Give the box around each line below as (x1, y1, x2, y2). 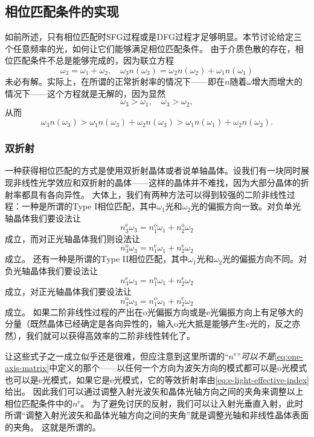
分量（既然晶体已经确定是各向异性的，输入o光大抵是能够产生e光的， (5, 317, 275, 330)
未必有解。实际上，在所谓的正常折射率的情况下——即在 (5, 74, 225, 87)
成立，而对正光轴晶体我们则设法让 (5, 232, 140, 245)
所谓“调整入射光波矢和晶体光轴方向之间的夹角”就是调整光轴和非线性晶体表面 (5, 409, 309, 421)
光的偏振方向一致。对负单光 (191, 200, 301, 212)
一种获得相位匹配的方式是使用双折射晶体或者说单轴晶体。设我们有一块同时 (5, 164, 301, 177)
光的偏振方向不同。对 (222, 252, 307, 265)
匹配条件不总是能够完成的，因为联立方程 (13, 54, 174, 67)
